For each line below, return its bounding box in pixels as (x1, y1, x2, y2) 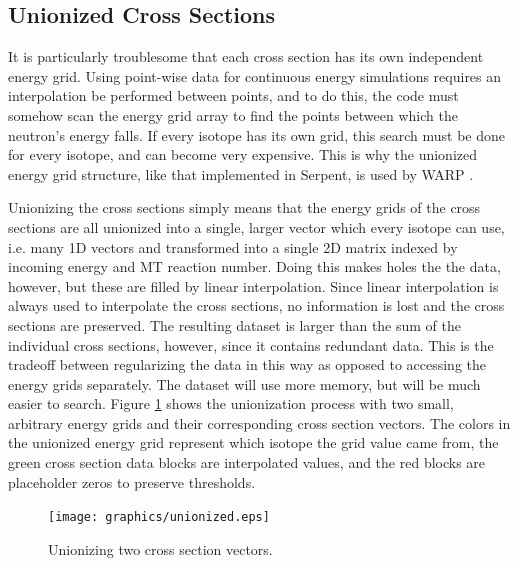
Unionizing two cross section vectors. (48, 538, 273, 559)
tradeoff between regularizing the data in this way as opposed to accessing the (8, 354, 487, 375)
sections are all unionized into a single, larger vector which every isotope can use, (8, 216, 505, 237)
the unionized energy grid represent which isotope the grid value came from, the (8, 432, 499, 453)
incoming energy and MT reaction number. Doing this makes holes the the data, (8, 256, 501, 277)
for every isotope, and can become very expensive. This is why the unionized (8, 144, 478, 165)
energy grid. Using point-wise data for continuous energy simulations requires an (8, 65, 502, 86)
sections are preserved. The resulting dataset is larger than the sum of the (8, 314, 462, 335)
